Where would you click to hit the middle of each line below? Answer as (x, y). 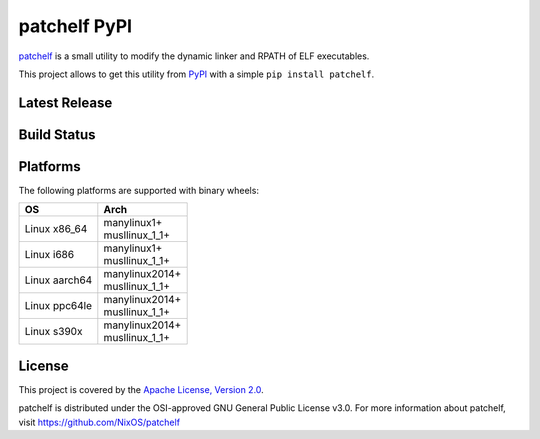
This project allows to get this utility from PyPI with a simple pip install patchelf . (196, 74)
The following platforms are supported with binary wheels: (139, 190)
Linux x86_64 (56, 229)
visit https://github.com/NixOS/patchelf (99, 422)
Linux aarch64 (58, 280)
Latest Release (65, 102)
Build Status (57, 134)
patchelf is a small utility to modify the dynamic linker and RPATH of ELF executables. (194, 56)
